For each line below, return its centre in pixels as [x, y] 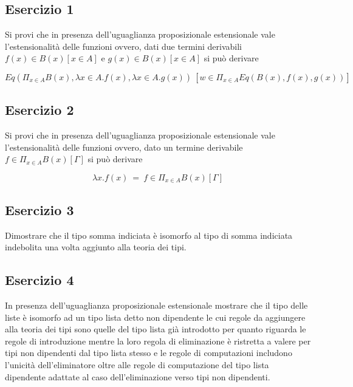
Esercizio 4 [39, 280]
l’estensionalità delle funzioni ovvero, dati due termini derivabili [123, 46]
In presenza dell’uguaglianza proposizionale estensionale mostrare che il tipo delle [156, 305]
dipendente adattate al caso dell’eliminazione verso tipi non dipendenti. [138, 376]
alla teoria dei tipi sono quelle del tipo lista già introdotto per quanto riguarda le [156, 329]
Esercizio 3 [39, 209]
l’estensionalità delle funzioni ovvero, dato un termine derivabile [124, 147]
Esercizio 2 [39, 110]
